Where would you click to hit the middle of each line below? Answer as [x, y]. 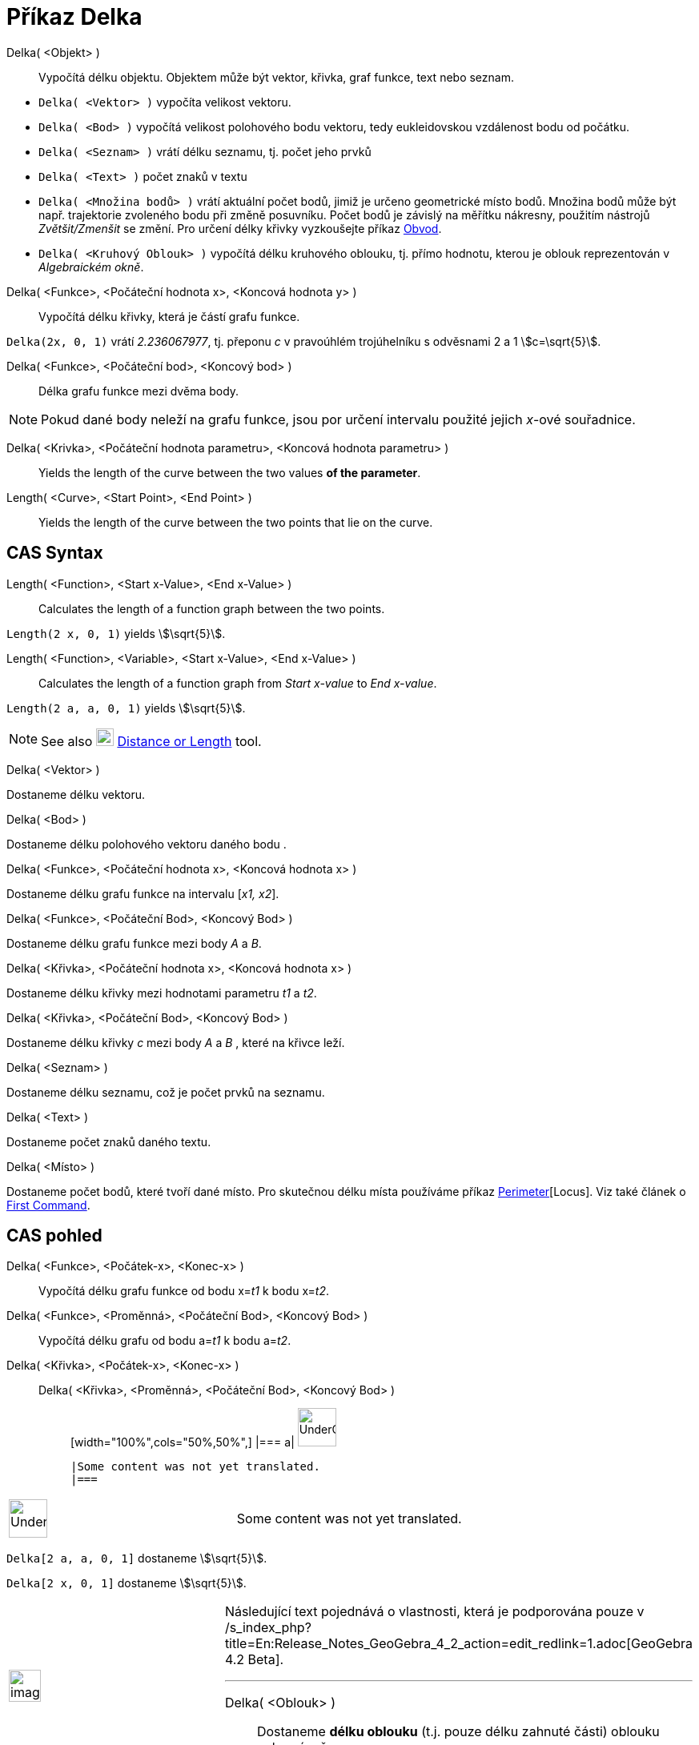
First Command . [48, 1205]
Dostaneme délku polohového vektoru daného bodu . [147, 844]
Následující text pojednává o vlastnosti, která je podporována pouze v [434, 1612]
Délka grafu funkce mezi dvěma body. [139, 391]
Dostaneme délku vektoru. [76, 794]
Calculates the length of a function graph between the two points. [212, 608]
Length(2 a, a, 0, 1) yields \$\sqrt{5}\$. [126, 708]
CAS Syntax [55, 553]
